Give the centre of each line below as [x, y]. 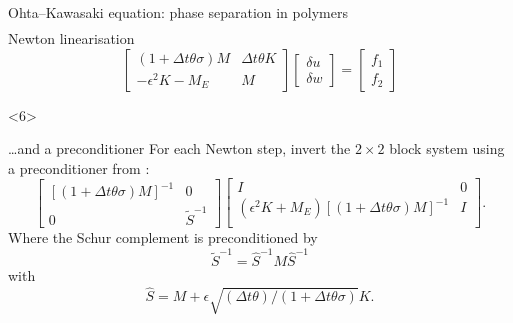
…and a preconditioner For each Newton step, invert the [179, 148]
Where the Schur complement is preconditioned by [163, 237]
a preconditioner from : [79, 167]
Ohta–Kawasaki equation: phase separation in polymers [178, 12]
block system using [447, 148]
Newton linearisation [71, 38]
